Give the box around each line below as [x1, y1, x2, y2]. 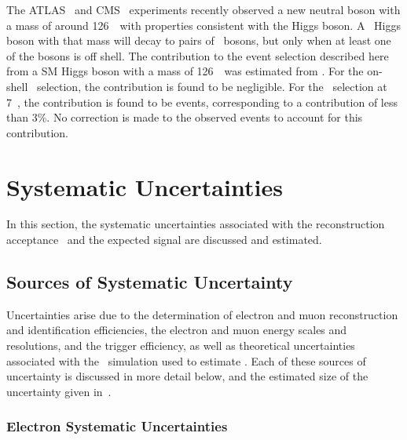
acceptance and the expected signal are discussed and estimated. [6, 231, 322, 248]
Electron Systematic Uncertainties [6, 416, 228, 436]
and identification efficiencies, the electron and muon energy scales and [6, 322, 347, 338]
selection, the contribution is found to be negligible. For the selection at [36, 78, 387, 94]
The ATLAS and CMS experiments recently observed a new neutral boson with [6, 2, 401, 17]
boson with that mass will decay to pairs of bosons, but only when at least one [6, 32, 391, 49]
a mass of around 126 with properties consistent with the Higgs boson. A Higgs [6, 16, 401, 33]
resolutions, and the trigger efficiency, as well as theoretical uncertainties [6, 337, 355, 354]
